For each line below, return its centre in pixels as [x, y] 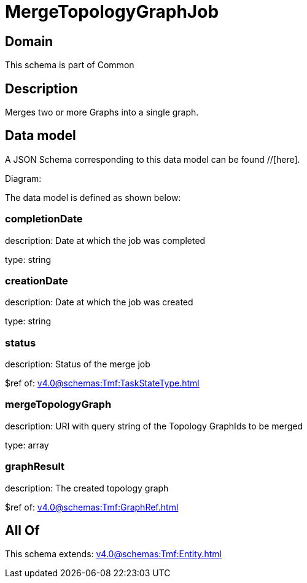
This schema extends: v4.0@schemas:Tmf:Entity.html [113, 554]
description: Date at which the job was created [99, 302]
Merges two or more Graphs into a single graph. [102, 112]
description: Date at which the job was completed [105, 240]
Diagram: [23, 178]
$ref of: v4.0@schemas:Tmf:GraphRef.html [92, 507]
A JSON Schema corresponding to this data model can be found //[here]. [153, 159]
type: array [27, 445]
